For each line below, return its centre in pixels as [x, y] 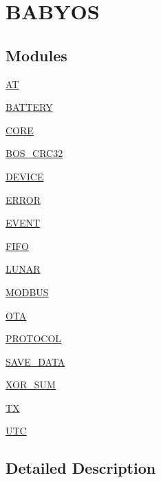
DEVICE [25, 176]
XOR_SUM [31, 385]
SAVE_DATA [35, 361]
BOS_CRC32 [34, 153]
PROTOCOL [34, 338]
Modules [36, 55]
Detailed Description [81, 468]
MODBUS [27, 292]
